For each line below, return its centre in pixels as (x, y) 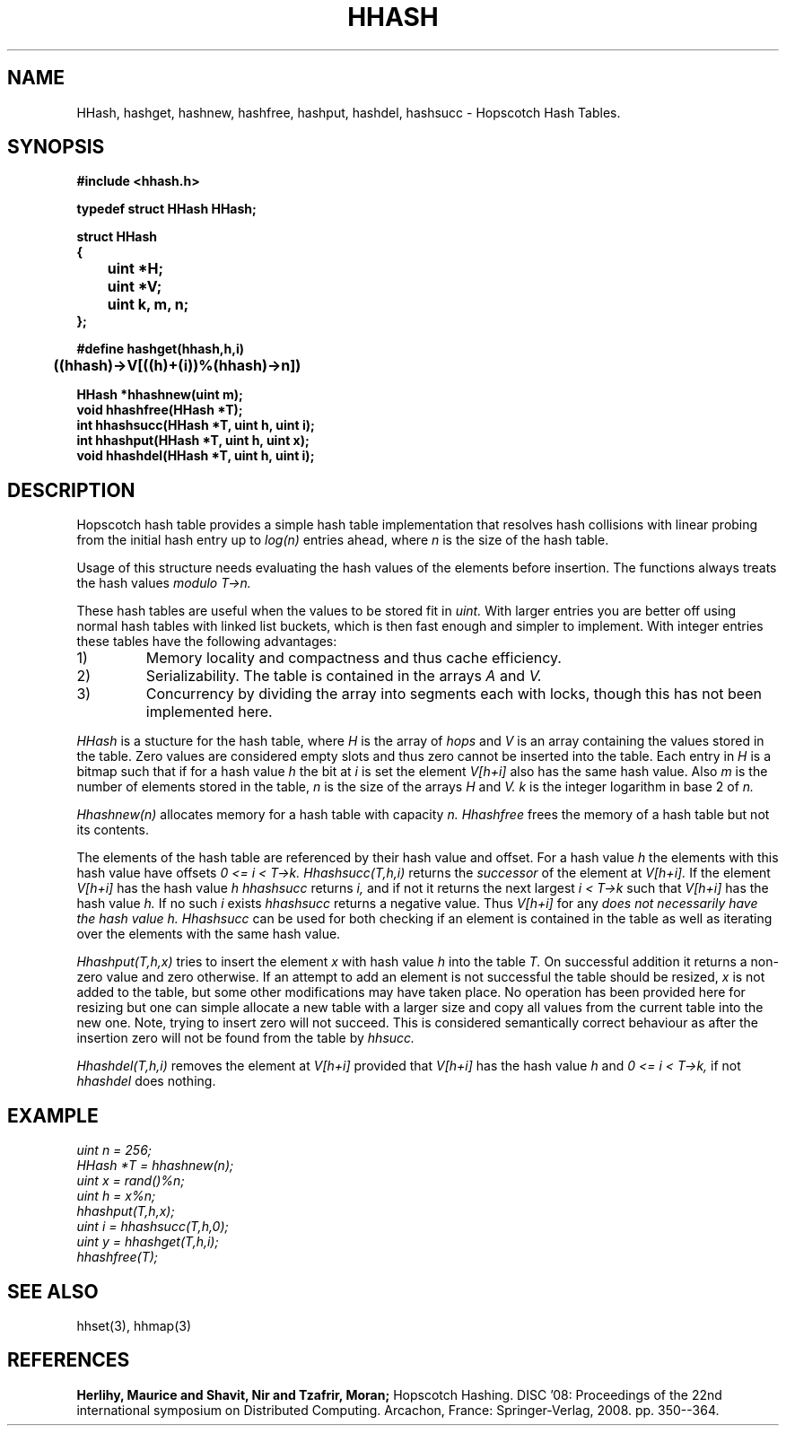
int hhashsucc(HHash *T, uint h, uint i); (196, 425)
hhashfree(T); (118, 1257)
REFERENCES (69, 1360)
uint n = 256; (114, 1150)
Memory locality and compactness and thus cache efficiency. (354, 658)
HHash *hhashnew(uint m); (160, 395)
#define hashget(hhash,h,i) (160, 349)
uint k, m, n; (148, 305)
